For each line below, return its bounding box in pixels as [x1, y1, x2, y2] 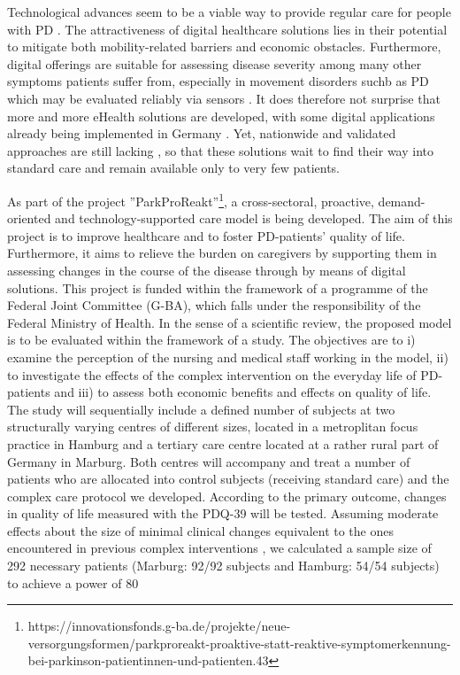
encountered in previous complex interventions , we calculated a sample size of [7, 539, 432, 557]
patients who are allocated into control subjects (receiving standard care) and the [7, 469, 449, 488]
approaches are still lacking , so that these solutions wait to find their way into [7, 141, 434, 159]
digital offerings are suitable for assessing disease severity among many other [7, 54, 422, 73]
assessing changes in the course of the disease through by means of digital [7, 260, 406, 279]
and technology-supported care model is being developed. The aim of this [55, 209, 453, 228]
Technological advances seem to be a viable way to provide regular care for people [7, 3, 451, 20]
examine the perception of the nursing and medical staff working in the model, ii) [7, 347, 448, 366]
